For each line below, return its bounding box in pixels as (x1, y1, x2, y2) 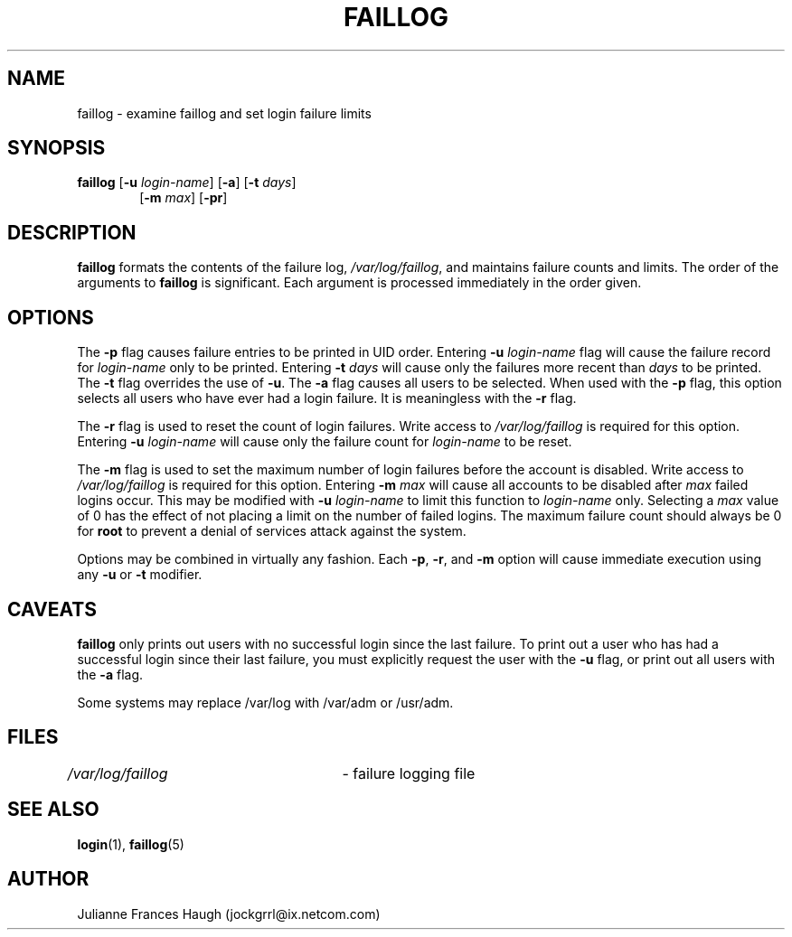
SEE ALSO (7, 798, 99, 821)
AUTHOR (7, 867, 90, 891)
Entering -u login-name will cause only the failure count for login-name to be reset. (77, 434, 572, 450)
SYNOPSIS (7, 136, 106, 160)
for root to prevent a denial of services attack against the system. (77, 523, 467, 539)
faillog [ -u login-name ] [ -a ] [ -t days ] (77, 174, 297, 191)
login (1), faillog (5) (77, 836, 184, 852)
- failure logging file (342, 764, 476, 782)
